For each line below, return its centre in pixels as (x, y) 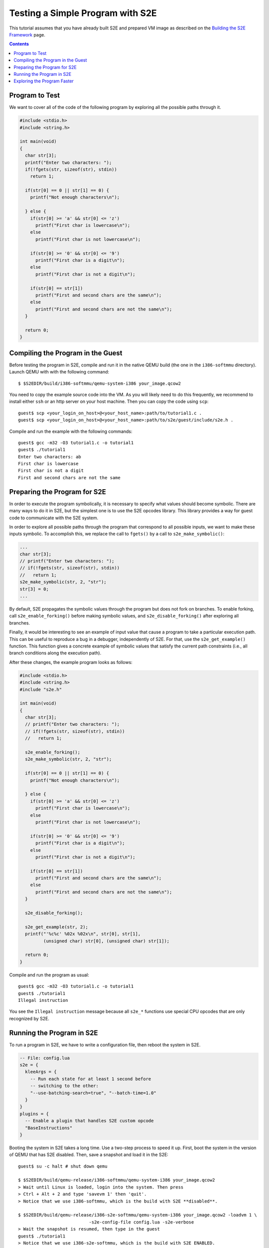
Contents (19, 44)
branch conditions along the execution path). (55, 653)
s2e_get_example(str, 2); (57, 927)
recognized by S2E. (29, 1018)
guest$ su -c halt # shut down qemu (63, 1166)
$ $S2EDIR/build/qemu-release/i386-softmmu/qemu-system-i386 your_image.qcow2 (117, 1180)
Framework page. (27, 34)
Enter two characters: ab (50, 457)
